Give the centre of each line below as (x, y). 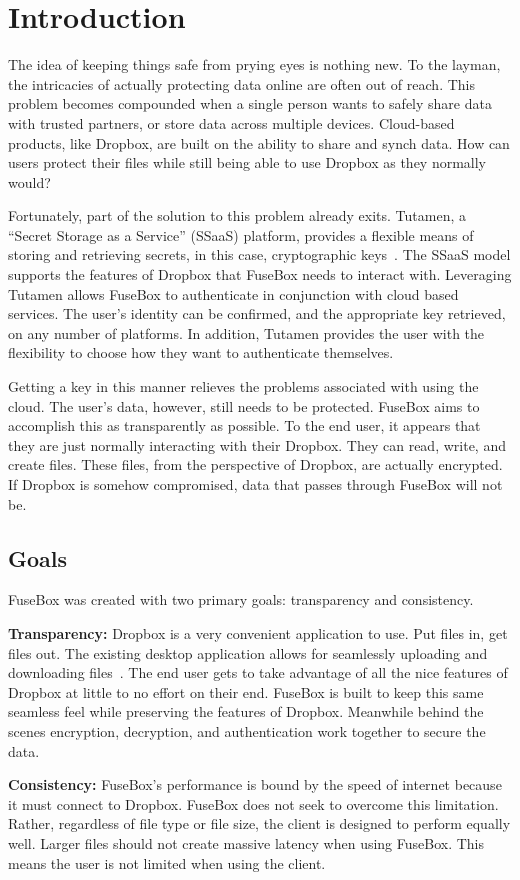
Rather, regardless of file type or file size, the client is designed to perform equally (259, 823)
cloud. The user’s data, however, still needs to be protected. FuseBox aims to (244, 405)
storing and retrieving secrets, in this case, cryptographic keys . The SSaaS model (259, 254)
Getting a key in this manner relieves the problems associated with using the (243, 386)
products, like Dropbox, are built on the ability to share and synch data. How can (259, 142)
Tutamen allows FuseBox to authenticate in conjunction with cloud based (233, 293)
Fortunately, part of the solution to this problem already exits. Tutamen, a (237, 215)
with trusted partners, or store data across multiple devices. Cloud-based (231, 122)
